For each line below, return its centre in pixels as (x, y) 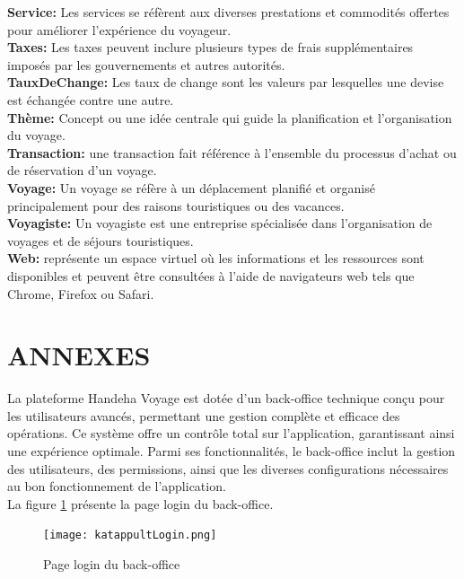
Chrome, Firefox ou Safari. (81, 293)
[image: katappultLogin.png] (130, 535)
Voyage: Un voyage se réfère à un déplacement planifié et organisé (191, 187)
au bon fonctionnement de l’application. (117, 486)
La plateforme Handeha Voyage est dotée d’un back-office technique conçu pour (226, 398)
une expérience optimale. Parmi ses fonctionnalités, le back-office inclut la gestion (232, 451)
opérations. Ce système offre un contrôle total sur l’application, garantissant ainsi (231, 433)
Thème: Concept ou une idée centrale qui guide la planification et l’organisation (230, 117)
